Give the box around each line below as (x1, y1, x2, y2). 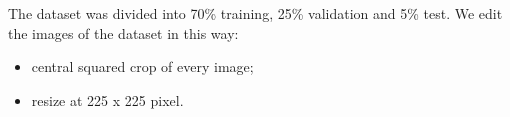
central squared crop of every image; (31, 56, 254, 77)
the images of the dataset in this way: (8, 22, 239, 43)
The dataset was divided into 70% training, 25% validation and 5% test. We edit (8, 3, 503, 23)
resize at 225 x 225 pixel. (31, 89, 184, 110)
